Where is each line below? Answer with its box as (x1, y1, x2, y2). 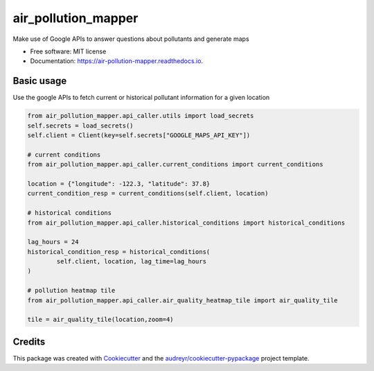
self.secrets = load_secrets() (27, 121, 134, 130)
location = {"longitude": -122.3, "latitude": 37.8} (27, 180, 211, 187)
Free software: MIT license (30, 47, 107, 55)
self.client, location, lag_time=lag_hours (56, 257, 207, 266)
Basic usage (12, 75, 67, 87)
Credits (12, 336, 46, 347)
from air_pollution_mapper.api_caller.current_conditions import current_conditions (27, 160, 323, 169)
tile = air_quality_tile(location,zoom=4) (27, 316, 174, 324)
